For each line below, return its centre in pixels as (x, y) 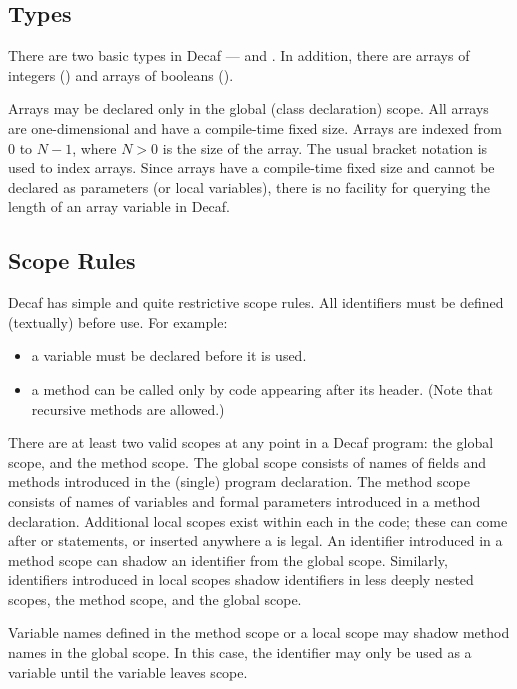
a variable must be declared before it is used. (169, 355)
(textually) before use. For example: (118, 321)
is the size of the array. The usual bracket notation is (325, 147)
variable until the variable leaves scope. (128, 671)
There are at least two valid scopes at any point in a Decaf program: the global (251, 442)
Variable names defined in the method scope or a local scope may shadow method (259, 632)
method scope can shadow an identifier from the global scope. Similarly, (228, 559)
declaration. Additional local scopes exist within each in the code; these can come (258, 520)
